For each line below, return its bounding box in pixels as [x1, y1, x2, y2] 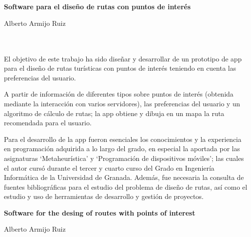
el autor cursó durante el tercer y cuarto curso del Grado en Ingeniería [4, 162, 214, 173]
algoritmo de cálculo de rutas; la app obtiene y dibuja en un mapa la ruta [4, 108, 225, 118]
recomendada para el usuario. [4, 118, 92, 128]
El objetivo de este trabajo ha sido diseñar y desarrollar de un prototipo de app [4, 53, 242, 63]
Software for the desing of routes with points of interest [4, 207, 195, 217]
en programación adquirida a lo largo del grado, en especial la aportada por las [4, 143, 240, 154]
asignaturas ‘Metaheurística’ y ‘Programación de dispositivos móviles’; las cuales [4, 153, 244, 163]
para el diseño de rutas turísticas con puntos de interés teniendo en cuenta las [4, 63, 236, 73]
